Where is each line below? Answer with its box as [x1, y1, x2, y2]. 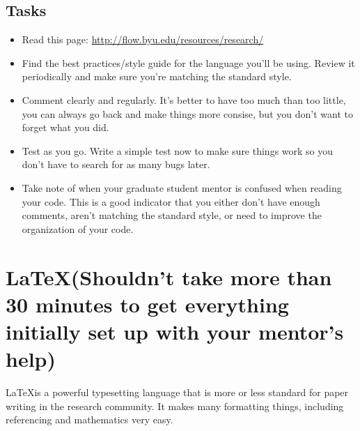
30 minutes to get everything [6, 289, 289, 318]
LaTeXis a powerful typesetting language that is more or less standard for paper [6, 385, 349, 400]
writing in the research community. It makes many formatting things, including [6, 398, 344, 413]
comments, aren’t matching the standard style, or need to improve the [22, 208, 322, 222]
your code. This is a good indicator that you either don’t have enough [22, 194, 320, 209]
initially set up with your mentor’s [6, 317, 344, 345]
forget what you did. [22, 120, 109, 135]
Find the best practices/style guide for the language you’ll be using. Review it [22, 55, 355, 70]
